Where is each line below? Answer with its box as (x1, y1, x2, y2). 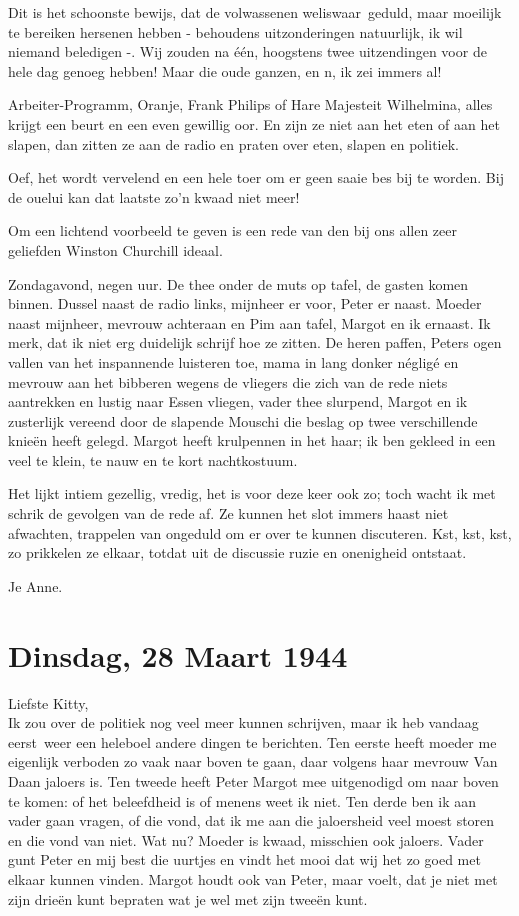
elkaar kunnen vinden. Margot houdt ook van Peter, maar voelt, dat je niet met (8, 868, 498, 889)
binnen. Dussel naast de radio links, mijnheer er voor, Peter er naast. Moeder (8, 293, 482, 314)
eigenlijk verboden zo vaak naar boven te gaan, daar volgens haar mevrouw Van (8, 751, 498, 772)
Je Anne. (8, 575, 63, 596)
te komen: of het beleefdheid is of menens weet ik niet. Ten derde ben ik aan (8, 790, 476, 811)
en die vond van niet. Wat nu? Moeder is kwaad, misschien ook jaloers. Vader (8, 829, 484, 850)
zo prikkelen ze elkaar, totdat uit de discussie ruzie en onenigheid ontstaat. (8, 542, 467, 563)
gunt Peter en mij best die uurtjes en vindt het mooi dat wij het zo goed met (8, 849, 481, 870)
